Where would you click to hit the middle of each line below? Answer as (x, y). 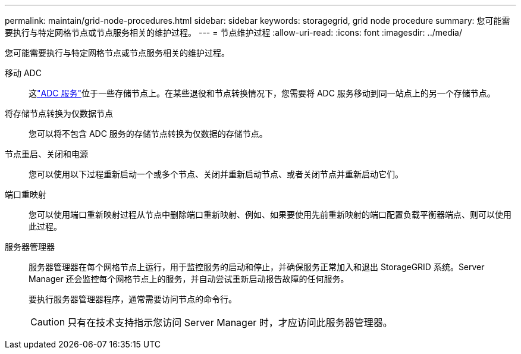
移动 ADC (23, 73)
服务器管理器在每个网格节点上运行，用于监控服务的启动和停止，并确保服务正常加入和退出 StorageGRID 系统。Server (257, 267)
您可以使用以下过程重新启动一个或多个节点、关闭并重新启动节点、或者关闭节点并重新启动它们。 (216, 174)
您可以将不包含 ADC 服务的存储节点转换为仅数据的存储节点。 (148, 134)
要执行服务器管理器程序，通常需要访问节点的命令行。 (133, 299)
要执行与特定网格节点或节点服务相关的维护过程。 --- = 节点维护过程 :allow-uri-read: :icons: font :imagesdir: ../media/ (234, 32)
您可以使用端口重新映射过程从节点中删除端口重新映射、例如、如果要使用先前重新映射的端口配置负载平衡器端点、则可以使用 (270, 214)
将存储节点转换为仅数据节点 (59, 113)
